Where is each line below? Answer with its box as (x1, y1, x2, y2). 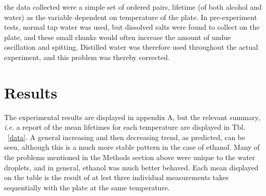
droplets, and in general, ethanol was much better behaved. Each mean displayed (4, 162, 258, 172)
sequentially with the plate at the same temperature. (4, 182, 170, 192)
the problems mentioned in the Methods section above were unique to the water (4, 152, 255, 163)
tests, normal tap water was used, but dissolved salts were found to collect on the (4, 22, 260, 32)
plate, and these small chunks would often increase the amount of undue (4, 31, 231, 42)
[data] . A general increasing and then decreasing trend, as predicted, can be (8, 131, 245, 142)
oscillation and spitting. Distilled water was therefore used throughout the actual (4, 42, 258, 52)
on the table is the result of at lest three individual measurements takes (4, 172, 229, 183)
